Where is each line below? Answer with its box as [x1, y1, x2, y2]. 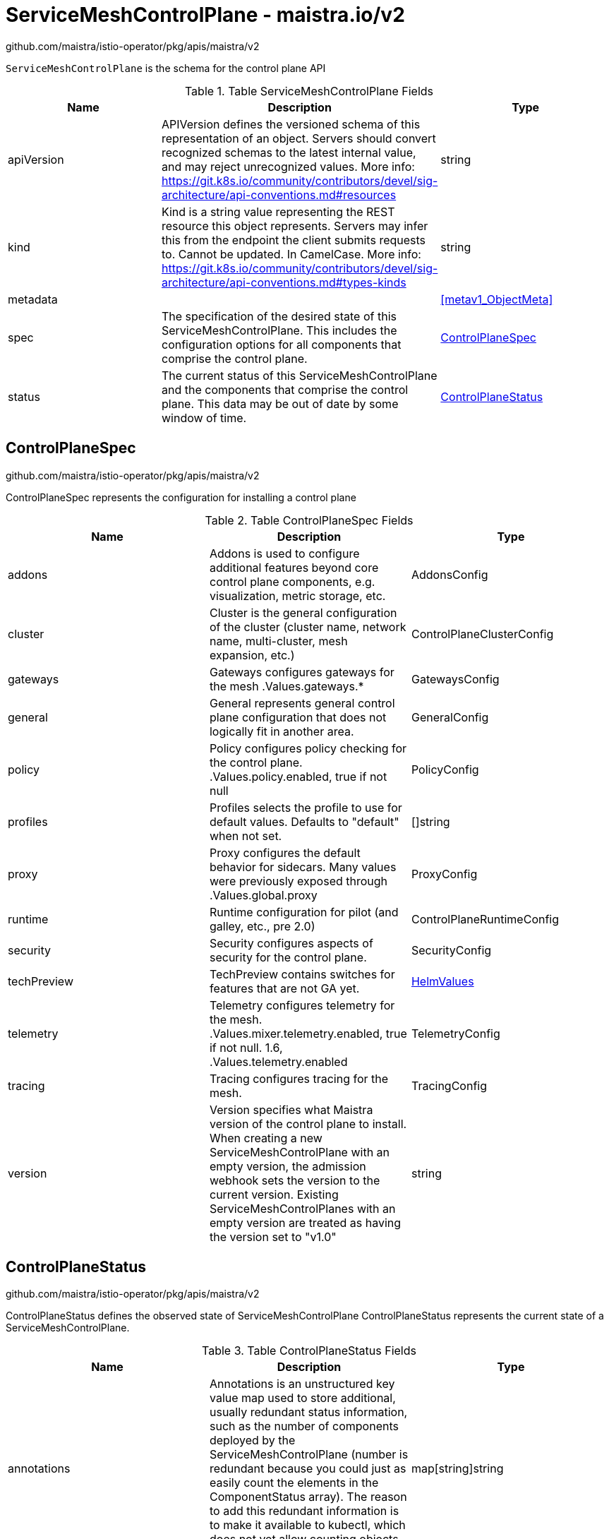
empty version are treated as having [209, 1215, 402, 1230]
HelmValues [411, 974, 474, 988]
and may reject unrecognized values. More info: [161, 159, 415, 174]
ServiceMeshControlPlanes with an [209, 1201, 396, 1216]
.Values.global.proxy [209, 887, 318, 902]
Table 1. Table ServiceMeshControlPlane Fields [184, 83, 434, 98]
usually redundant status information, [209, 1405, 408, 1420]
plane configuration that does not [209, 709, 387, 724]
